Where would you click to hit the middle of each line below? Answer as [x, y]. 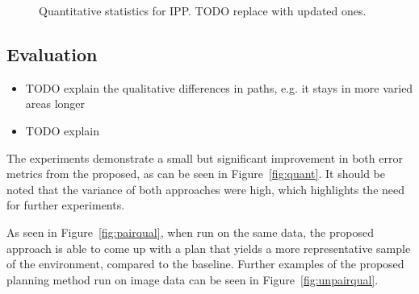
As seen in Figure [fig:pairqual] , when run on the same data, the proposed [190, 232]
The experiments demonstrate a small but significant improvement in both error [205, 157]
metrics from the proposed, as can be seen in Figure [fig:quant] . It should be [196, 174]
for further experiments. [66, 205]
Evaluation [52, 54]
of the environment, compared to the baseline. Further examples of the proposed [205, 264]
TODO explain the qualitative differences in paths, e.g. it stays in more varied [219, 87]
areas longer [55, 104]
